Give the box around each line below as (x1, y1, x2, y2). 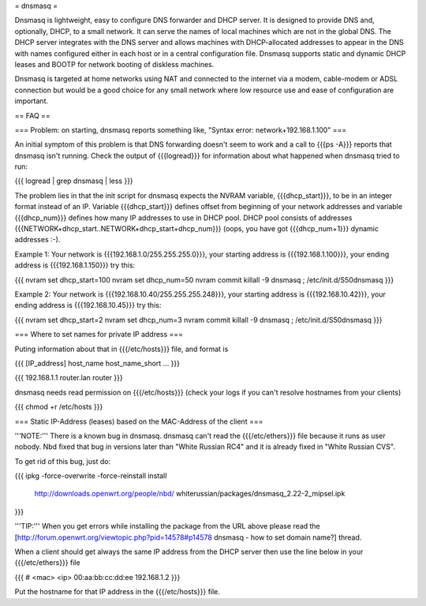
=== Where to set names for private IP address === (14, 330, 184, 339)
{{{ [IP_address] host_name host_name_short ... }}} (14, 358, 181, 368)
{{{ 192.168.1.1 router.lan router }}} (14, 373, 123, 383)
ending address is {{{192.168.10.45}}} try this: (14, 301, 162, 310)
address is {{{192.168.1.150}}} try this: (14, 260, 136, 270)
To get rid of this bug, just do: (14, 456, 110, 466)
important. (14, 96, 49, 106)
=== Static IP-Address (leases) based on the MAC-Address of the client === (14, 417, 263, 426)
